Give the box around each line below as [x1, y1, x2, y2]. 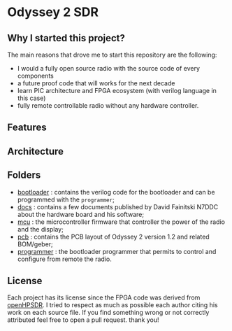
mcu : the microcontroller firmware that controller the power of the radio [17, 218, 226, 226]
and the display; [17, 225, 64, 233]
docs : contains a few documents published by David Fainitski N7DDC [17, 202, 219, 211]
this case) [17, 94, 46, 102]
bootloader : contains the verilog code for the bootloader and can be [17, 188, 215, 196]
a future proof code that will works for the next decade [17, 79, 175, 87]
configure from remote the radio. [17, 255, 112, 263]
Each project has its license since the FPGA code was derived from [7, 293, 201, 302]
